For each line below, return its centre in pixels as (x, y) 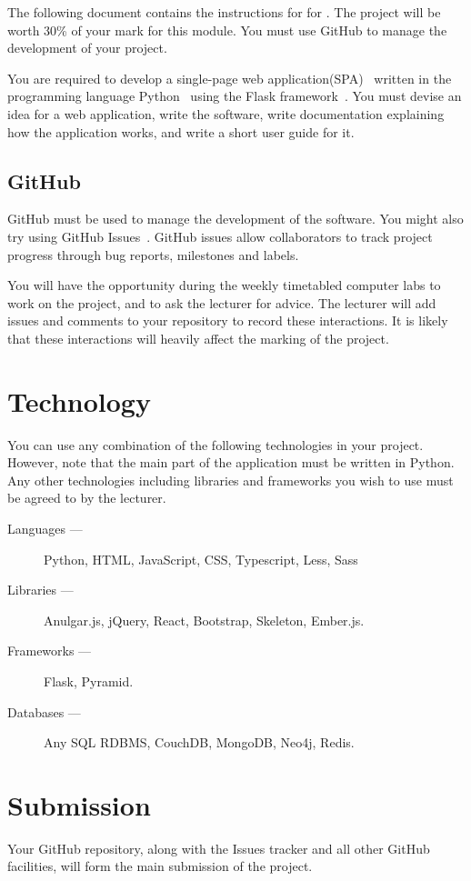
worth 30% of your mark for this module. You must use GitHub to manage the (227, 30)
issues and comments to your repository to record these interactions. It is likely (228, 320)
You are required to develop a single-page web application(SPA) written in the (230, 78)
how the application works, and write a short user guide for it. (181, 131)
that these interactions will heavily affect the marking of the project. (198, 338)
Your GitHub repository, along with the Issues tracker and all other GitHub (219, 848)
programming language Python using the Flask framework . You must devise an (235, 96)
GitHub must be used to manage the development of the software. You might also (235, 219)
